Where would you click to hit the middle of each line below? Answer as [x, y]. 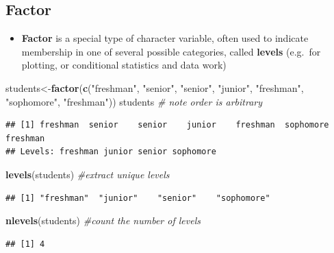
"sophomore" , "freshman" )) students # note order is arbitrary [134, 101]
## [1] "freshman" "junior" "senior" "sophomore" [138, 198]
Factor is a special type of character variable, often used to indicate [165, 38]
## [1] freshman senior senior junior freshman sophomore [167, 125]
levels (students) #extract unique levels [88, 174]
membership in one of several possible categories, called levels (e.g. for [171, 51]
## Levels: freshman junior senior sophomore [111, 152]
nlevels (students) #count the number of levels [103, 220]
